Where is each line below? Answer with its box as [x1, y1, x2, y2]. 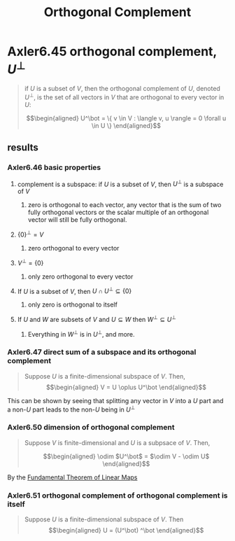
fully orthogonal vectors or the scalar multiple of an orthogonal [27, 208, 209, 217]
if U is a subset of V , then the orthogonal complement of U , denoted [24, 85, 220, 93]
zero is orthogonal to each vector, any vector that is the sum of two [27, 201, 222, 209]
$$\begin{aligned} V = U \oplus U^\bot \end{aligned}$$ [45, 383, 206, 391]
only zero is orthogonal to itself [27, 300, 117, 309]
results [7, 141, 38, 154]
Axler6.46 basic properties [7, 162, 101, 172]
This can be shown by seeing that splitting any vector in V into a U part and [7, 396, 224, 405]
